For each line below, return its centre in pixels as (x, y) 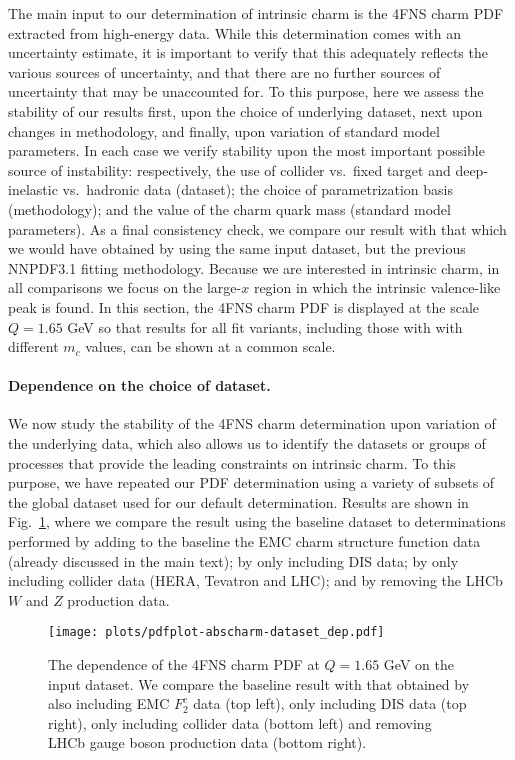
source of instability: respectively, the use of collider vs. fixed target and (229, 169)
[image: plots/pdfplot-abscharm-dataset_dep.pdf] (216, 632)
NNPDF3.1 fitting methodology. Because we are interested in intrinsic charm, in (254, 267)
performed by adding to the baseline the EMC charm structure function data (244, 541)
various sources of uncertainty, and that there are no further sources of (224, 71)
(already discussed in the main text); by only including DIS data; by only (233, 560)
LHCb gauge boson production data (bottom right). (207, 742)
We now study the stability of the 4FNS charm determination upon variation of (252, 423)
